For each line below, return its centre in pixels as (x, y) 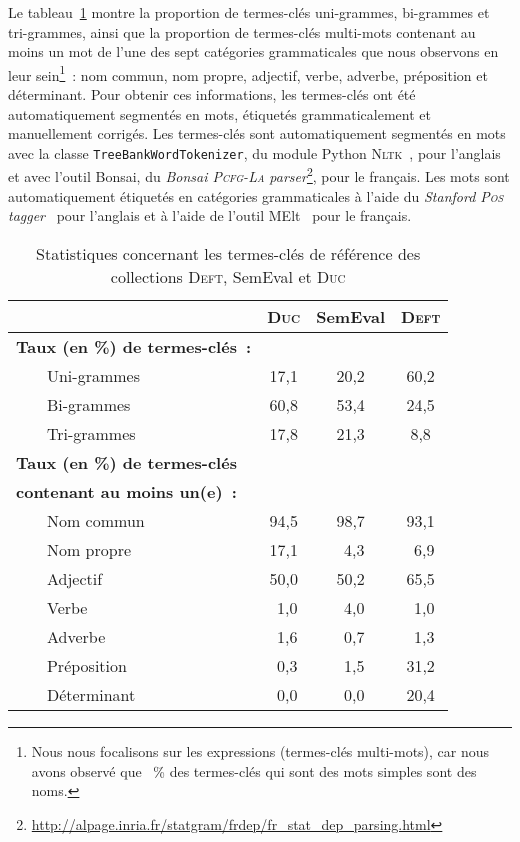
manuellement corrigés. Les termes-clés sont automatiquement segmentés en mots (257, 133)
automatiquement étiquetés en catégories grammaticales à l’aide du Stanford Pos (256, 195)
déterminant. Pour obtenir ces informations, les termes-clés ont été (212, 94)
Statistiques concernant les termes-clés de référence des (228, 253)
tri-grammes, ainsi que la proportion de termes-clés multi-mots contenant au (242, 31)
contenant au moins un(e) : (126, 491)
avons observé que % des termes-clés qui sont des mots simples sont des (254, 770)
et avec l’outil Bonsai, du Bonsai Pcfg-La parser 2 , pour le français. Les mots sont (259, 175)
